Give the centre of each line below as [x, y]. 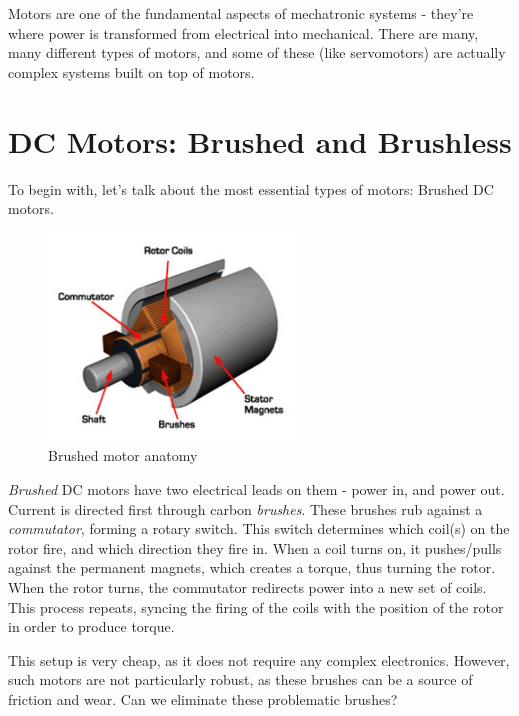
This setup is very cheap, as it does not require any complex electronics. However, [259, 659]
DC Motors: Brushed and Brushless [260, 140]
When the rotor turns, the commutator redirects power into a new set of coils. [247, 586]
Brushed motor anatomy [123, 455]
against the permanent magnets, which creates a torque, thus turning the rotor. [252, 567]
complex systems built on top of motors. [131, 71]
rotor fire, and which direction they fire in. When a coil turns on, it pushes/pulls [255, 547]
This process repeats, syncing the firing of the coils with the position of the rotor [256, 606]
